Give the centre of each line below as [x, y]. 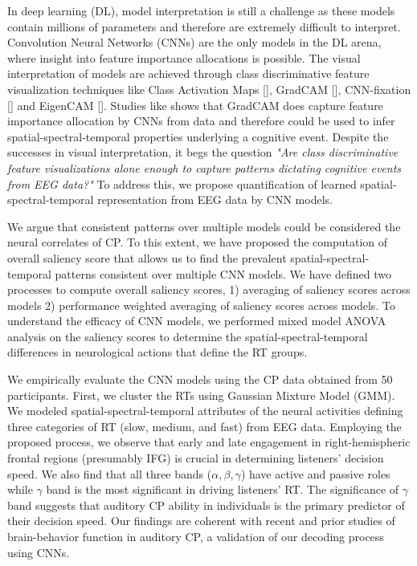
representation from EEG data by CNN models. [215, 200]
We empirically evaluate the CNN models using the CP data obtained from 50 [200, 379]
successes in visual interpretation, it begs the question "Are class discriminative [203, 152]
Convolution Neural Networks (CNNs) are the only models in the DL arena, [194, 42]
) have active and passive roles [315, 473]
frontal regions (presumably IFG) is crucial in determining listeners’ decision [196, 458]
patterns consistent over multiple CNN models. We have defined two [223, 273]
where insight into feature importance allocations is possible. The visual [184, 57]
